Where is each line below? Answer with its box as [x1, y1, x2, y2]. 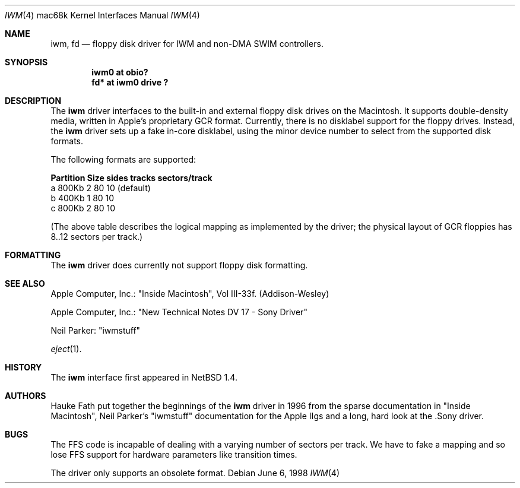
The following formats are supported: [50, 154, 196, 164]
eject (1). [50, 344, 82, 354]
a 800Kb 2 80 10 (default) [50, 183, 151, 193]
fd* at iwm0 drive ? [91, 77, 169, 87]
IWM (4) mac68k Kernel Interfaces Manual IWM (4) [5, 10, 200, 20]
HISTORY [5, 362, 42, 372]
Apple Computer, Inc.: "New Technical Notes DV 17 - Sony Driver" [50, 307, 307, 317]
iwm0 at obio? [91, 67, 148, 77]
